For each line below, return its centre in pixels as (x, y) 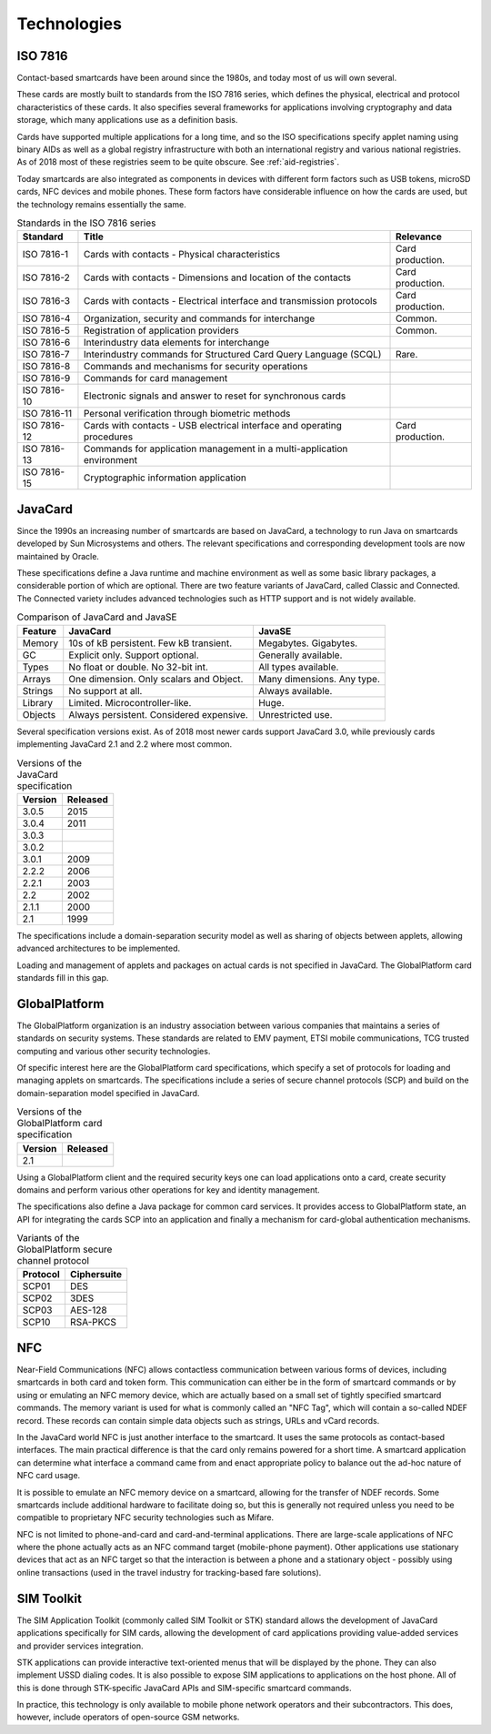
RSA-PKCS (93, 1322)
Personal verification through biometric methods (187, 414)
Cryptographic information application (165, 478)
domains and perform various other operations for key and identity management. (168, 1190)
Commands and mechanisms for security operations (195, 367)
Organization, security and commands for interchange (199, 318)
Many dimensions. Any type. (319, 679)
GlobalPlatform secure (65, 1249)
